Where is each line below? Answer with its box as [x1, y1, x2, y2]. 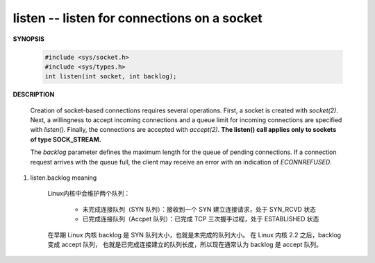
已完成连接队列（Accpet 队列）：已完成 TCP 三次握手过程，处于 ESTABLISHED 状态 [82, 215, 319, 223]
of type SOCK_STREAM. [30, 135, 102, 144]
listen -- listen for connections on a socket [12, 10, 263, 26]
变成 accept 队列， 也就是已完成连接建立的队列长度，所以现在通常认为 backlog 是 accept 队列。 [47, 240, 323, 248]
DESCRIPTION [12, 90, 55, 99]
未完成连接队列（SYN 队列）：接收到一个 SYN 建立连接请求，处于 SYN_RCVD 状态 [82, 205, 316, 213]
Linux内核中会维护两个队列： [47, 189, 131, 198]
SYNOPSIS [12, 35, 45, 43]
